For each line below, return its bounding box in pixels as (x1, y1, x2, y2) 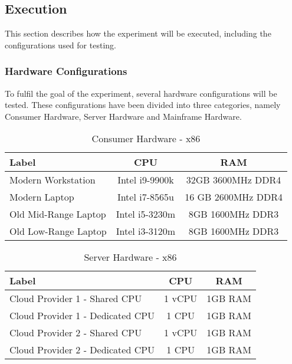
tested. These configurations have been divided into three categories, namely (5, 99, 281, 111)
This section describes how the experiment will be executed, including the (5, 27, 271, 40)
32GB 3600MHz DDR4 (186, 173, 281, 187)
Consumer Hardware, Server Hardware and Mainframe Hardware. (5, 110, 242, 122)
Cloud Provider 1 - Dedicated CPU (9, 309, 155, 323)
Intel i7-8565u (117, 190, 174, 204)
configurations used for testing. (5, 38, 116, 51)
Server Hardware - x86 (84, 250, 177, 264)
